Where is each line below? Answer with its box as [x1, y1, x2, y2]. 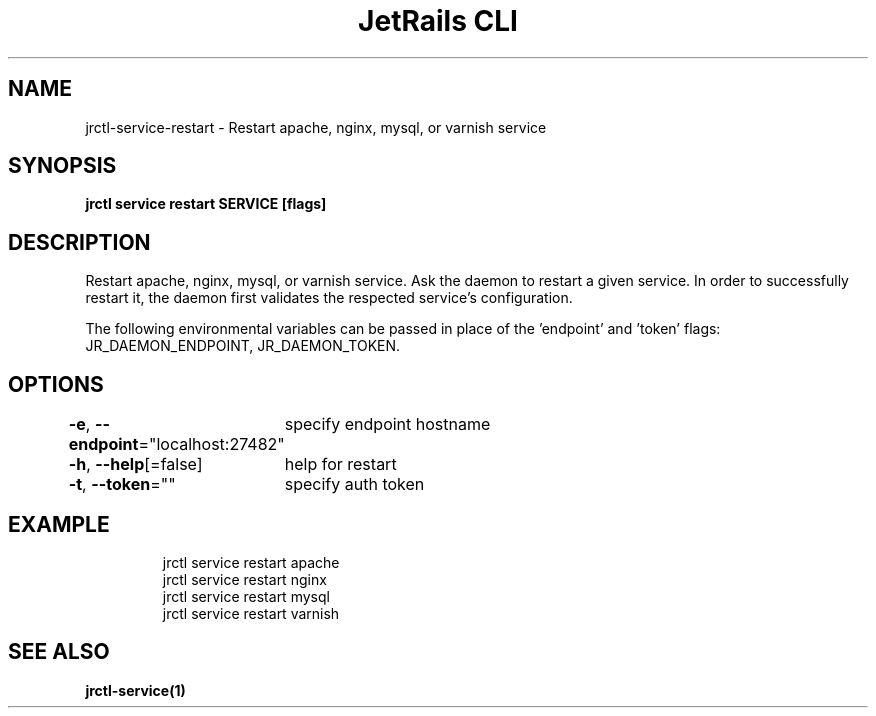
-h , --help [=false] [68, 454, 203, 475]
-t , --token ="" [68, 474, 176, 495]
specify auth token [284, 474, 425, 495]
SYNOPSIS [8, 153, 117, 179]
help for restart [284, 454, 397, 475]
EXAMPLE [8, 511, 110, 537]
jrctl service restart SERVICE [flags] [85, 195, 327, 213]
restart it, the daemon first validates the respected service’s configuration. [85, 289, 573, 307]
